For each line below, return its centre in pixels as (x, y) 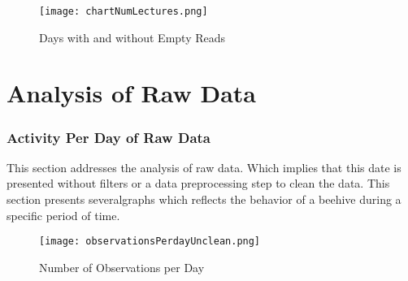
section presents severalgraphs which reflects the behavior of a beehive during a (204, 199)
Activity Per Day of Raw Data (109, 137)
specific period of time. (63, 215)
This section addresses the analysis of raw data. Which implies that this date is (204, 167)
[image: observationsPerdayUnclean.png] (150, 242)
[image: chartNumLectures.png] (124, 11)
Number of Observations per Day (122, 267)
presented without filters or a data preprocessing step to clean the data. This (198, 183)
